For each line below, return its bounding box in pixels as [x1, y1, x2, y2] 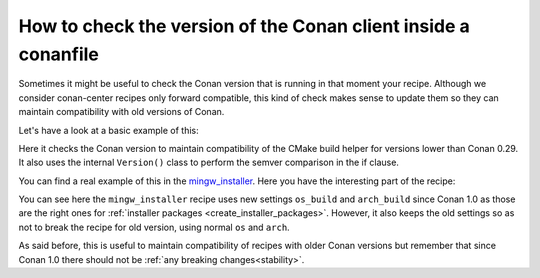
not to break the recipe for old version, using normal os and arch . [18, 221, 290, 233]
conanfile [18, 43, 99, 65]
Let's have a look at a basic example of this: [18, 124, 199, 136]
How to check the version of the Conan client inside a [18, 15, 470, 37]
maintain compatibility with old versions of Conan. [18, 106, 225, 118]
